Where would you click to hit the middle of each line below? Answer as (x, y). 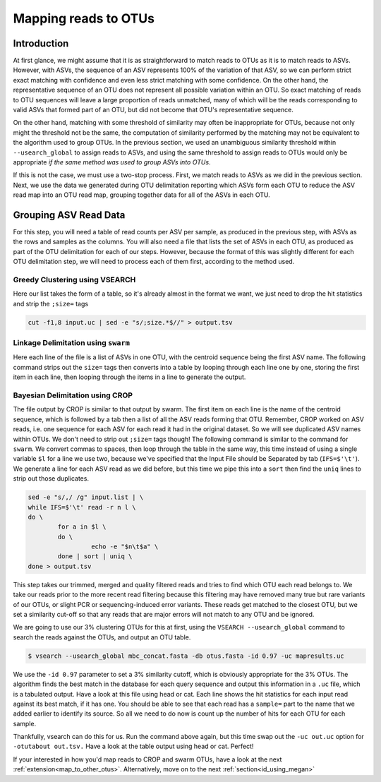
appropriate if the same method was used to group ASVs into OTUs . (112, 162)
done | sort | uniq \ (95, 557)
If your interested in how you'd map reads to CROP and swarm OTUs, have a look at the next (147, 759)
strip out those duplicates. (51, 479)
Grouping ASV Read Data (69, 215)
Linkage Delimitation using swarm (72, 343)
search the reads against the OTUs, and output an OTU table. (102, 637)
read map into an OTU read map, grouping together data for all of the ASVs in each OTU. (142, 195)
